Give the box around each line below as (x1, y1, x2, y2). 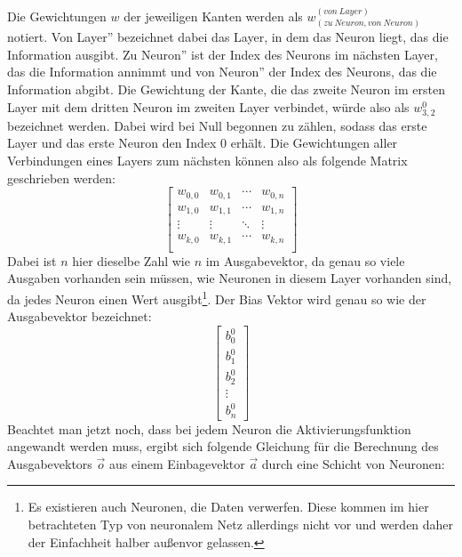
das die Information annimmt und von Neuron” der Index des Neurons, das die (7, 62, 437, 81)
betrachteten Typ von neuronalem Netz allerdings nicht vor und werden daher (28, 515, 454, 534)
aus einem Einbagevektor (108, 454, 245, 472)
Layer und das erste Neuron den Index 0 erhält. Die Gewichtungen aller (7, 133, 398, 152)
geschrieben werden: (7, 168, 115, 187)
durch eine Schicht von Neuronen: (261, 454, 445, 472)
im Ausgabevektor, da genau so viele (205, 251, 405, 270)
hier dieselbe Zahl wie (72, 251, 190, 270)
